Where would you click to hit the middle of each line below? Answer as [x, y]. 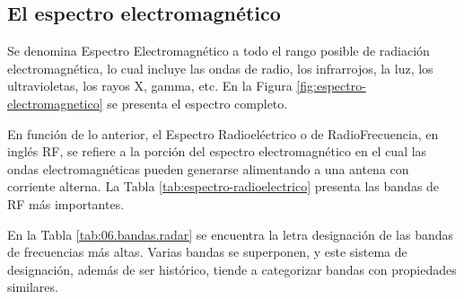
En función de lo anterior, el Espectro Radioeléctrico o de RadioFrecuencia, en [223, 133]
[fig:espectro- [331, 86]
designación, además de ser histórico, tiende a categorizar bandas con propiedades [232, 269]
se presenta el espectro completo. [197, 103]
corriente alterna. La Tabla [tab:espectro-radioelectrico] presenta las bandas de [223, 186]
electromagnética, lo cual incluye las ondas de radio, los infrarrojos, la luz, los [220, 68]
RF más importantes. [66, 203]
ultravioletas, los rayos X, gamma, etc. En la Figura [150, 86]
